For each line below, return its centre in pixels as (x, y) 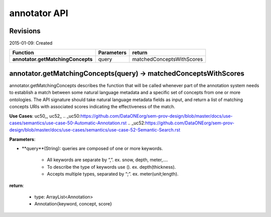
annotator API (39, 13)
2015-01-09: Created (31, 43)
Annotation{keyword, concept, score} (73, 204)
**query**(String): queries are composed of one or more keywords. (92, 149)
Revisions (25, 31)
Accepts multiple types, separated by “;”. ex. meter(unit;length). (113, 174)
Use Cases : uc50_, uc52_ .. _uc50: (45, 116)
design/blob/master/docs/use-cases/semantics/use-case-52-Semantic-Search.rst (95, 130)
